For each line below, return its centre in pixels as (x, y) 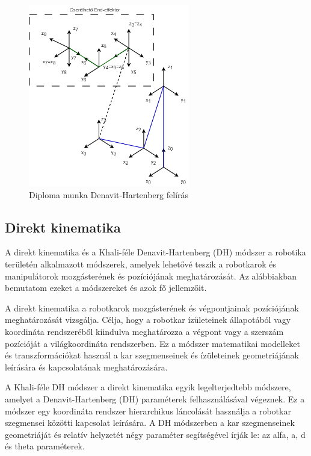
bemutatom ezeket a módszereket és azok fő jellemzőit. (106, 288)
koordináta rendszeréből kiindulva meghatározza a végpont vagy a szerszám (144, 331)
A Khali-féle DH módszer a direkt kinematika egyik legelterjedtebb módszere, (148, 387)
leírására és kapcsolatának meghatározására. (86, 367)
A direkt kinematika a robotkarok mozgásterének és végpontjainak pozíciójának (152, 308)
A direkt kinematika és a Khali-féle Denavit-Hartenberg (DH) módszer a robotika (155, 252)
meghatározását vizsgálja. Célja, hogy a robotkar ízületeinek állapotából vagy (148, 320)
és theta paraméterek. (45, 446)
